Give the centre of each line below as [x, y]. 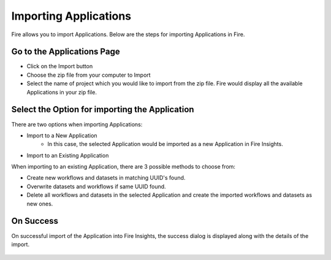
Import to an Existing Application [68, 155]
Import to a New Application [62, 136]
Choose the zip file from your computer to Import [89, 75]
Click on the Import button [60, 66]
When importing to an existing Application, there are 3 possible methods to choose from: [124, 167]
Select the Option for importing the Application [103, 109]
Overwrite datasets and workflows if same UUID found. [96, 186]
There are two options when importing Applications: [77, 124]
